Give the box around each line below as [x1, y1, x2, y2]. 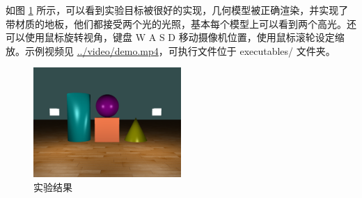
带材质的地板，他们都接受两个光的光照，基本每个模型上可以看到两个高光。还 [6, 16, 356, 31]
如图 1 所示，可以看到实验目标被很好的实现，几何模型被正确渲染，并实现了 [6, 3, 349, 17]
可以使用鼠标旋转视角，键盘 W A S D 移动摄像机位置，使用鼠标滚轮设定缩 [6, 30, 345, 44]
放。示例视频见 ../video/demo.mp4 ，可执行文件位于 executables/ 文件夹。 [6, 43, 336, 58]
